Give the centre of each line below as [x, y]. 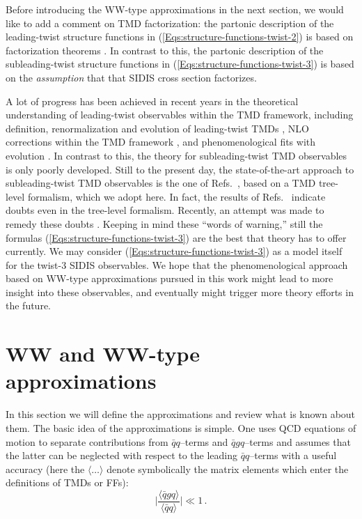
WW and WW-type [103, 354]
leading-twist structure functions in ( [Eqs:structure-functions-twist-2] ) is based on [180, 37]
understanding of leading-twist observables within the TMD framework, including [180, 115]
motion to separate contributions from [87, 441]
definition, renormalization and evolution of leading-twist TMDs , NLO [157, 128]
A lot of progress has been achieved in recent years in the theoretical [152, 101]
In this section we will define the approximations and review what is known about [181, 414]
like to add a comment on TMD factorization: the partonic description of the [170, 23]
